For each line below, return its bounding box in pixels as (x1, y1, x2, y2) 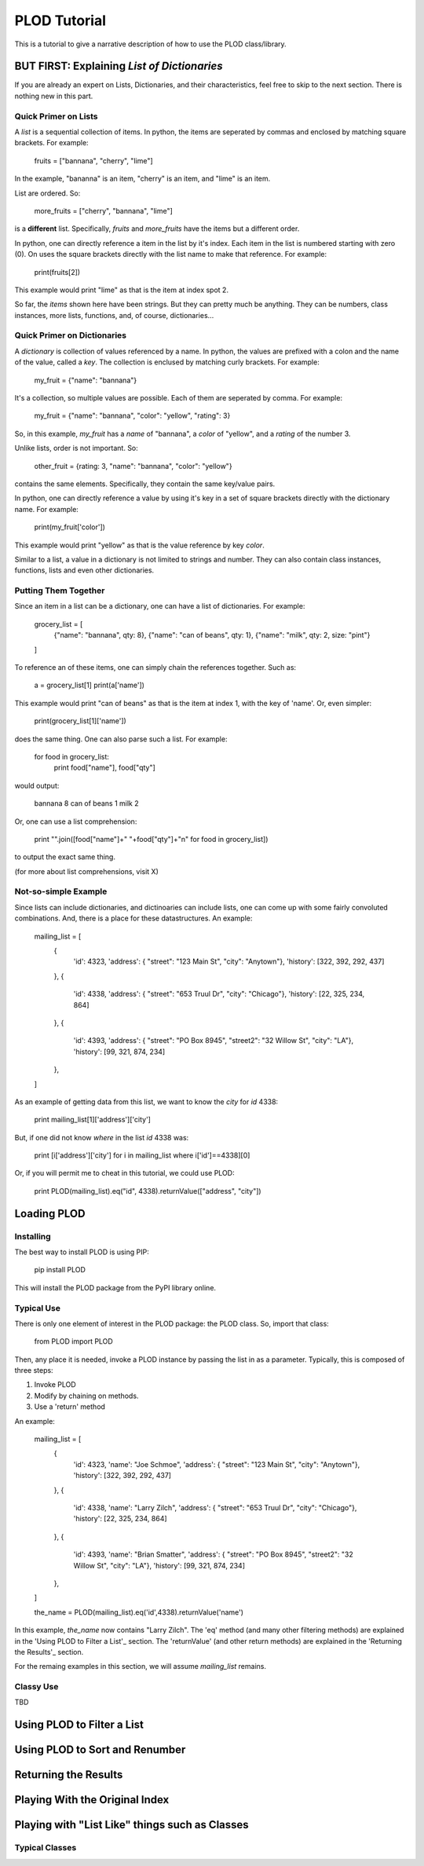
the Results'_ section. (14, 1647, 84, 1656)
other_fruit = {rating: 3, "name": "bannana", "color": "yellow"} (34, 461, 232, 470)
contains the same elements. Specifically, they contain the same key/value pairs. (14, 479, 276, 488)
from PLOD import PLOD (34, 1337, 113, 1346)
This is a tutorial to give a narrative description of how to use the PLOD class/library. (14, 39, 287, 49)
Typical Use (14, 1302, 60, 1313)
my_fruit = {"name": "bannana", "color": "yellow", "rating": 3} (34, 411, 231, 420)
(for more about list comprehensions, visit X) (14, 866, 159, 876)
